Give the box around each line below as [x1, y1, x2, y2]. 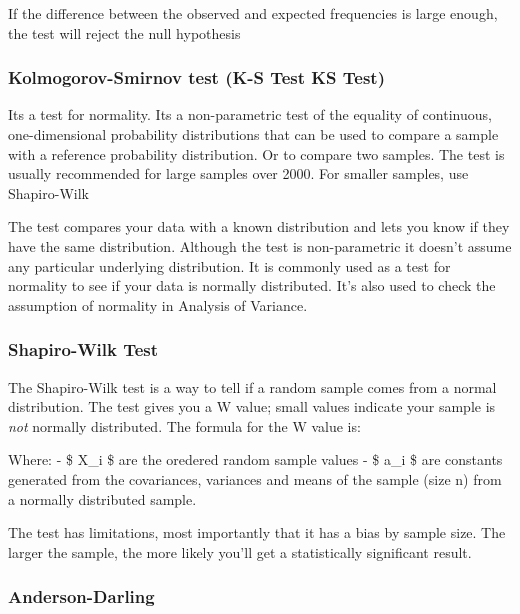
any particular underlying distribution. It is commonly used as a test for [8, 255, 451, 276]
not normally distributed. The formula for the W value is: [8, 415, 361, 436]
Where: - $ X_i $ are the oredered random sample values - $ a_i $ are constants [8, 449, 503, 470]
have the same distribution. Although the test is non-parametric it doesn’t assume [8, 235, 512, 256]
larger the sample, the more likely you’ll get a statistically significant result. [8, 541, 472, 562]
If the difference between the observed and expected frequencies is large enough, [8, 3, 498, 23]
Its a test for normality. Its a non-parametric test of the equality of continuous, [8, 104, 492, 125]
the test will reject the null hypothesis [8, 22, 241, 43]
